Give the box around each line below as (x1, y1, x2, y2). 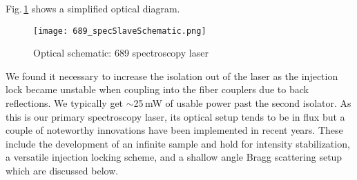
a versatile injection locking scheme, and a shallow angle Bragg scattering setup (6, 150, 342, 164)
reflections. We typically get (6, 96, 124, 110)
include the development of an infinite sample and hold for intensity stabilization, (6, 136, 350, 150)
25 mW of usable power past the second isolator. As (133, 96, 351, 110)
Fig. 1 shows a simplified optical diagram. (6, 1, 180, 15)
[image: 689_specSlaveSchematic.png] (33, 26, 206, 36)
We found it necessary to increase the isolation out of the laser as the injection (6, 68, 338, 83)
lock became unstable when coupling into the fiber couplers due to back (6, 82, 309, 97)
